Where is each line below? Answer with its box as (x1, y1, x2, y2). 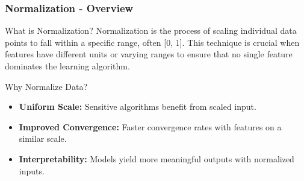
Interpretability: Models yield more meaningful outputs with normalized (19, 152, 294, 165)
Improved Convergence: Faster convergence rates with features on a (19, 120, 282, 133)
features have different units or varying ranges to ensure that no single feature (5, 48, 293, 60)
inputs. (19, 164, 45, 177)
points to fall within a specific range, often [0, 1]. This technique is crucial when (5, 36, 300, 48)
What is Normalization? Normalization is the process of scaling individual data (5, 24, 297, 37)
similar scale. (19, 132, 67, 145)
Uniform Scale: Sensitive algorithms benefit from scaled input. (19, 100, 256, 113)
